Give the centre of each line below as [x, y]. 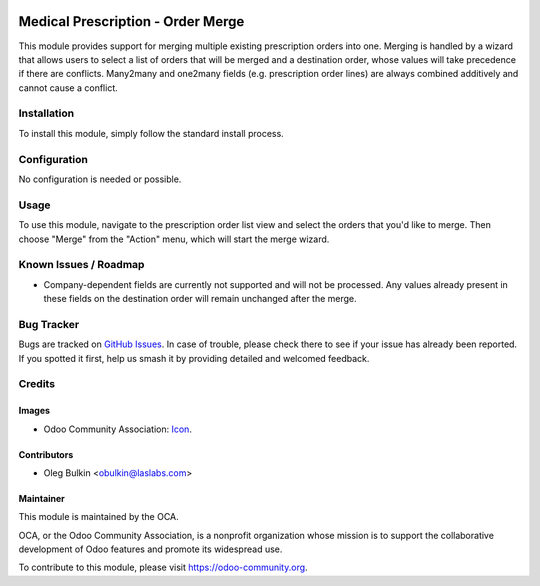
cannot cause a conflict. [68, 87]
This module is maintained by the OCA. [98, 517]
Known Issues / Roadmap [81, 265]
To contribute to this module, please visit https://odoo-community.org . [163, 567]
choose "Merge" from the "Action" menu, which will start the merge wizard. [174, 239]
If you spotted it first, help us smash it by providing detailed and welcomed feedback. [194, 358]
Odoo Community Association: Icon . [117, 429]
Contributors [46, 454]
